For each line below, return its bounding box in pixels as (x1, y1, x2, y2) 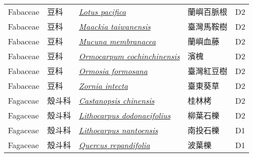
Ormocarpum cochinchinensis (79, 50, 180, 62)
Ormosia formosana (79, 65, 148, 77)
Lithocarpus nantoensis (79, 124, 158, 136)
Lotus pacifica (79, 5, 126, 17)
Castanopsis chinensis (79, 94, 154, 106)
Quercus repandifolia (79, 139, 150, 151)
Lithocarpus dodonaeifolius (79, 109, 171, 121)
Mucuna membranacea (79, 35, 156, 47)
